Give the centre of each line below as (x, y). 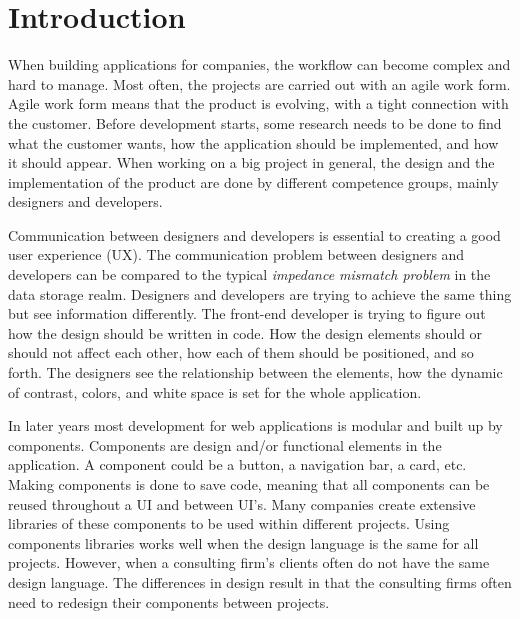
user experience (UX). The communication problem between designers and (236, 254)
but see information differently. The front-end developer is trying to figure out (247, 313)
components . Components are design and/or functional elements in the (225, 444)
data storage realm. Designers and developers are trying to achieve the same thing (260, 293)
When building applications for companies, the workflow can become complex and (259, 64)
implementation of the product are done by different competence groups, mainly (253, 181)
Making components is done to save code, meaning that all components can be (249, 484)
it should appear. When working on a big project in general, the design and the (251, 162)
